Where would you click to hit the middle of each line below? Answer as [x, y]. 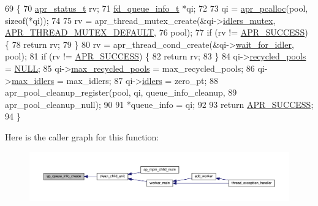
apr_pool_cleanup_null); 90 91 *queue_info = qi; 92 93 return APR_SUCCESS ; [159, 104]
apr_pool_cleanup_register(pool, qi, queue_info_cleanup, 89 [121, 92]
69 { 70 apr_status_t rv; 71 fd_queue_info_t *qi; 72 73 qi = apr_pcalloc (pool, [157, 8]
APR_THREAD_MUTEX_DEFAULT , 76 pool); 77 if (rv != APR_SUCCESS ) [157, 32]
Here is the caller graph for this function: [82, 136]
